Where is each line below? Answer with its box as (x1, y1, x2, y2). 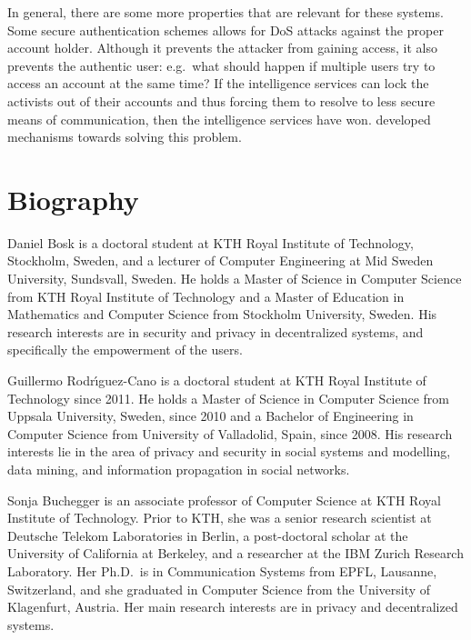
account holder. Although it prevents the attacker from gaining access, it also (7, 38, 437, 57)
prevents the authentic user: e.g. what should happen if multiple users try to (7, 55, 436, 75)
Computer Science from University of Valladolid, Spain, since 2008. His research (7, 424, 453, 443)
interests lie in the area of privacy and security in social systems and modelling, (7, 442, 451, 461)
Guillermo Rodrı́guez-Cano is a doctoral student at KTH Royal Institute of (7, 371, 426, 390)
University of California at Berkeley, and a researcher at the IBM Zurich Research (7, 544, 464, 563)
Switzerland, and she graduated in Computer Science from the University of (7, 579, 431, 598)
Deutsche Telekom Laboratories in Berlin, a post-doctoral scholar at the (7, 525, 408, 545)
